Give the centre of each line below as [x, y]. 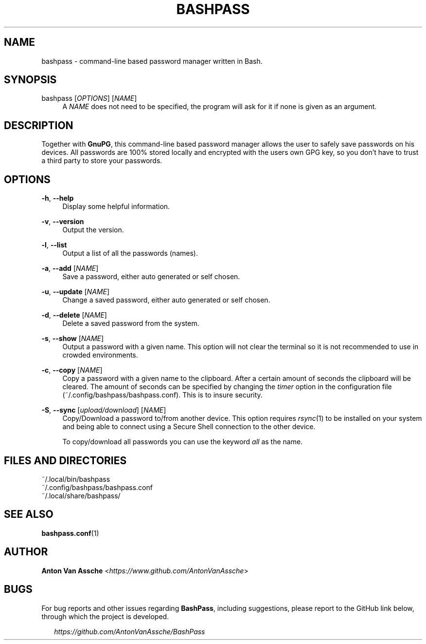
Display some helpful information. [116, 207]
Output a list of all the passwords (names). [130, 253]
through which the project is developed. [105, 616]
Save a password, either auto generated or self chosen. [151, 277]
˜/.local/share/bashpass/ [81, 495]
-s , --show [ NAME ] [73, 339]
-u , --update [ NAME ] [75, 292]
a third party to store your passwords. [102, 161]
